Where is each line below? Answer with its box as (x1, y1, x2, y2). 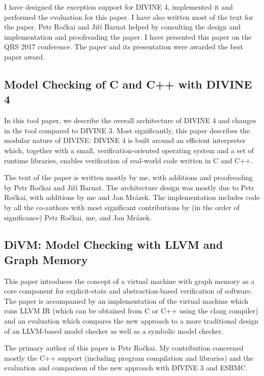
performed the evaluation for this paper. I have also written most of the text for (4, 11, 253, 22)
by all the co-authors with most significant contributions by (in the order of (4, 201, 240, 212)
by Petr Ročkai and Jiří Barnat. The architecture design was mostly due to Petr (4, 182, 254, 192)
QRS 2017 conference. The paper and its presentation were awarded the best (4, 41, 243, 52)
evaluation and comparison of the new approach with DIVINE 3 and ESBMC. (4, 362, 248, 373)
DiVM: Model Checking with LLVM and (4, 237, 223, 252)
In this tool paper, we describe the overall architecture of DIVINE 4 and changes (4, 115, 256, 126)
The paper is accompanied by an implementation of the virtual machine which (4, 295, 249, 306)
